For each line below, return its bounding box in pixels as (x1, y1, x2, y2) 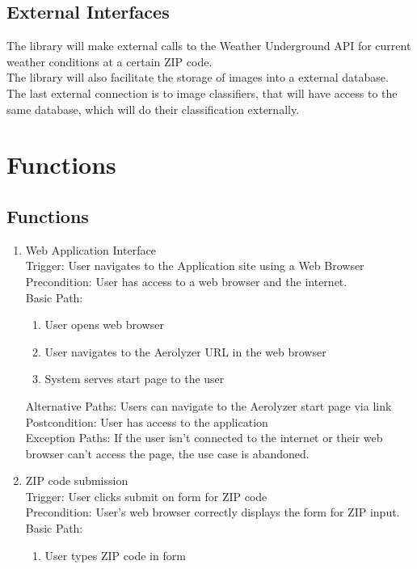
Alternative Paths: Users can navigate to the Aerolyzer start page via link (25, 397, 392, 414)
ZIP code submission (25, 472, 128, 489)
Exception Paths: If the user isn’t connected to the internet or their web (25, 429, 383, 446)
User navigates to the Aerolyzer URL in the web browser (44, 343, 326, 360)
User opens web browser (44, 316, 164, 333)
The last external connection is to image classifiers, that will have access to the (6, 84, 398, 101)
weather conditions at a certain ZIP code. (6, 53, 213, 70)
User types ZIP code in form (44, 546, 186, 563)
